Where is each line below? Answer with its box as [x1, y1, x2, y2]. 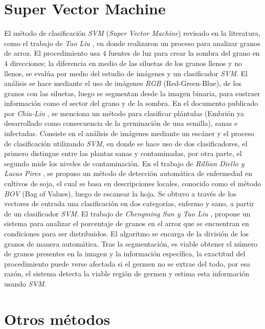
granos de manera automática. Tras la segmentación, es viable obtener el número [4, 238, 258, 249]
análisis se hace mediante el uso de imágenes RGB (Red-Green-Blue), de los [4, 78, 241, 89]
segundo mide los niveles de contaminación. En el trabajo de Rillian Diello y [4, 158, 245, 168]
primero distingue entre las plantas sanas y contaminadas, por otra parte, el [4, 148, 242, 159]
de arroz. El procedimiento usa [4, 48, 100, 58]
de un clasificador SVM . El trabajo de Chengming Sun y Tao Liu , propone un [4, 208, 251, 218]
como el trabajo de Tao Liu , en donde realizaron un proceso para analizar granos [4, 37, 260, 48]
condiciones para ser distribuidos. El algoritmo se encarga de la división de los [4, 228, 249, 238]
